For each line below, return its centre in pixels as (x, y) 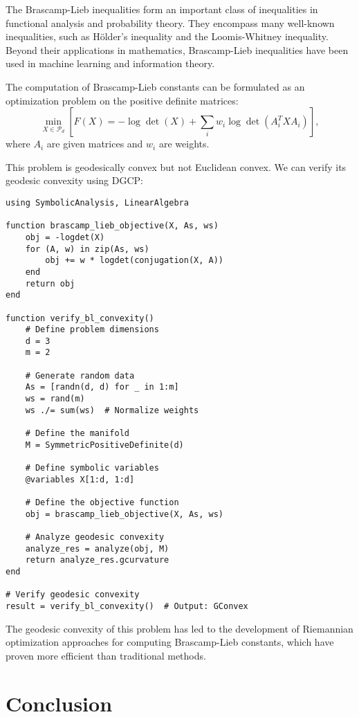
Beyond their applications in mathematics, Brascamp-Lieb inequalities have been (177, 49)
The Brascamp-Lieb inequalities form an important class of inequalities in (162, 9)
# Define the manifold (77, 434)
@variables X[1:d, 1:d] (80, 479)
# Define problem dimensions (92, 330)
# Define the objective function (102, 502)
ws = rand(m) (55, 399)
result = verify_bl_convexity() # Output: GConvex (127, 606)
